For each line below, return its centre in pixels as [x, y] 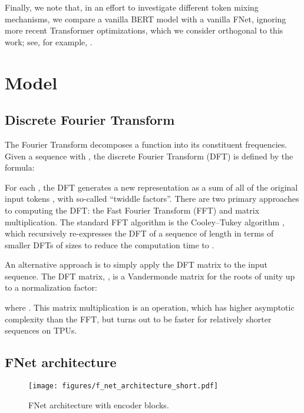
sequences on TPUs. [41, 330]
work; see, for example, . [49, 41]
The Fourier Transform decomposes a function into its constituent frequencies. [146, 144]
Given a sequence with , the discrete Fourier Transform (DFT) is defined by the [149, 156]
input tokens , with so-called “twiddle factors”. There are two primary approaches [152, 199]
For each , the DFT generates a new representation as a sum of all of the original [151, 187]
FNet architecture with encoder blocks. [99, 404]
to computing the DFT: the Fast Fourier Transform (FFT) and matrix [132, 210]
